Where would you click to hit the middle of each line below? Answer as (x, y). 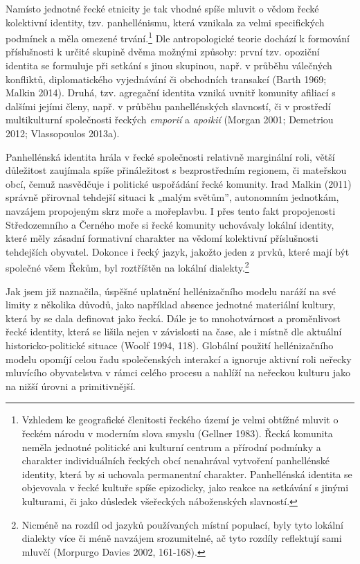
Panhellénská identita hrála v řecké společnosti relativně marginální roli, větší (170, 156)
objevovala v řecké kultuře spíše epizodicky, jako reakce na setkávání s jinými (185, 487)
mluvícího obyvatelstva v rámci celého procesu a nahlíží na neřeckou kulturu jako (178, 372)
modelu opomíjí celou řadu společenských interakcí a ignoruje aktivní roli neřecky (179, 359)
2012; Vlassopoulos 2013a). (63, 133)
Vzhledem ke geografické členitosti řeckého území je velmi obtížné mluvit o (180, 420)
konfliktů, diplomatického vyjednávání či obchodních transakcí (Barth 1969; (166, 79)
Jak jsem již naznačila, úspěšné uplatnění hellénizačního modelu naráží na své (171, 291)
